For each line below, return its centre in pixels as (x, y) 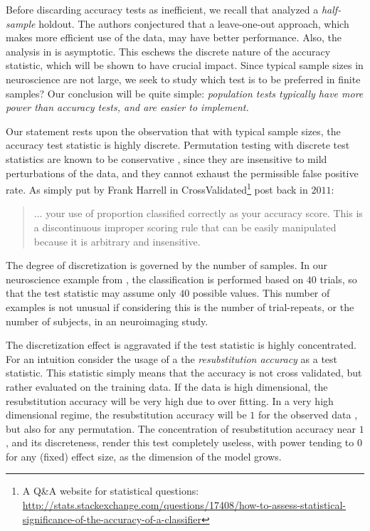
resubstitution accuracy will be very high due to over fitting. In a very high (170, 400)
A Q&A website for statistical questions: (111, 491)
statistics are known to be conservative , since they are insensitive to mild (166, 158)
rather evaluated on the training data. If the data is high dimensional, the (167, 386)
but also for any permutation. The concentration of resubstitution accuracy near (181, 428)
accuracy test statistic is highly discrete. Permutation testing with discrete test (178, 145)
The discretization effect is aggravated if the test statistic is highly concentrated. (181, 345)
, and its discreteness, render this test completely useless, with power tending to (180, 442)
